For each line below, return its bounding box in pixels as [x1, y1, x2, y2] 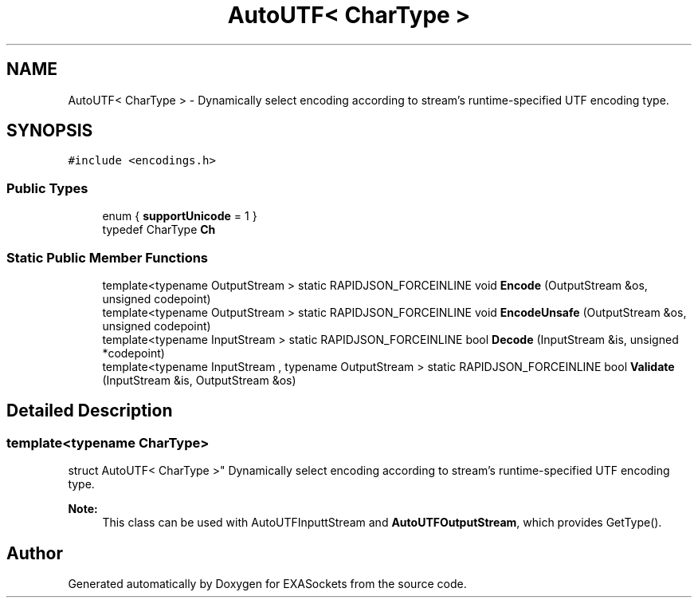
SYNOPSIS [6, 120, 93, 141]
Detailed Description [6, 401, 173, 421]
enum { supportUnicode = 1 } [102, 209, 257, 223]
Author [6, 543, 63, 563]
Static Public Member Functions [6, 249, 209, 266]
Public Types [6, 180, 88, 196]
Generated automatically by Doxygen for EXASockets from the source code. [68, 577, 467, 590]
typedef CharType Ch [102, 223, 216, 237]
